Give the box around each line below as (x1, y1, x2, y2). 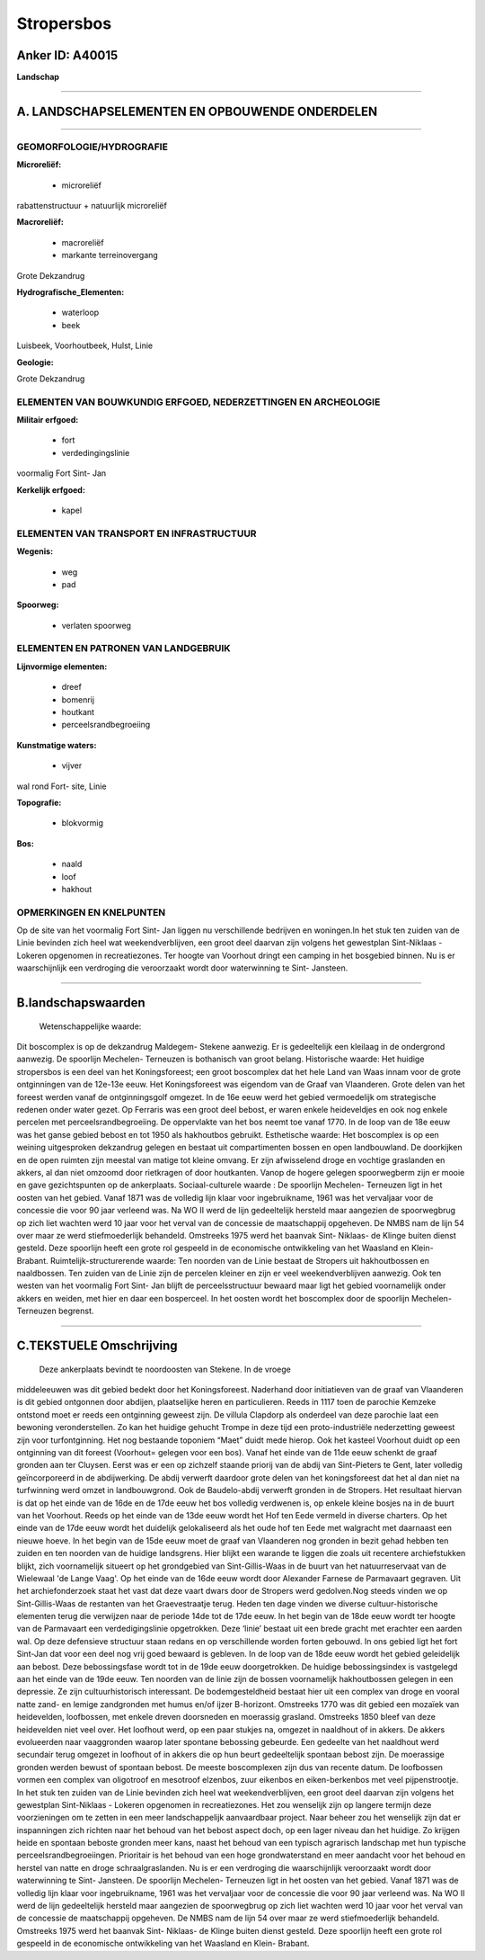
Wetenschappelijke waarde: (39, 1021, 142, 1032)
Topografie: (16, 797, 62, 808)
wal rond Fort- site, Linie (16, 781, 107, 792)
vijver (61, 760, 83, 771)
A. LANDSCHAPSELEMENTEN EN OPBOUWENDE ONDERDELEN (16, 103, 378, 119)
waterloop (61, 307, 100, 318)
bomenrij (61, 694, 94, 705)
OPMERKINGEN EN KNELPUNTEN (16, 906, 166, 918)
